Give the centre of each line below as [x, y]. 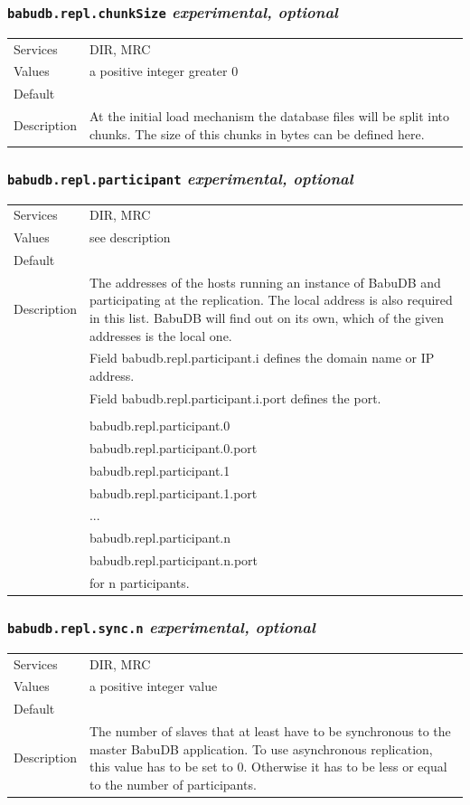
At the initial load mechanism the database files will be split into [269, 116]
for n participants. [139, 582]
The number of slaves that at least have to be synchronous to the [270, 731]
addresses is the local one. [160, 335]
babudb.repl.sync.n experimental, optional [161, 626]
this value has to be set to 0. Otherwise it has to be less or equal [268, 767]
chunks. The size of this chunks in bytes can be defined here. [257, 133]
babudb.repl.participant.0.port [173, 447]
